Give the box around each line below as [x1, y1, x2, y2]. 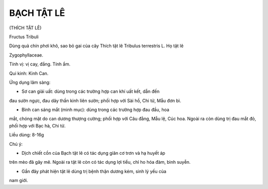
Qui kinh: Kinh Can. [9, 70, 49, 76]
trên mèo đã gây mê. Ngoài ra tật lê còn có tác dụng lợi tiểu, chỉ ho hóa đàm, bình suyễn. [9, 159, 191, 165]
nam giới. [9, 178, 28, 184]
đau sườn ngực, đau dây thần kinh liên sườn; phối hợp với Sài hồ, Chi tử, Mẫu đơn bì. [9, 97, 181, 104]
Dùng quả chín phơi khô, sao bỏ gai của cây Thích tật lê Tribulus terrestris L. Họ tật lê [9, 43, 184, 49]
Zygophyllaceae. [9, 52, 43, 58]
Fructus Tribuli [9, 34, 39, 40]
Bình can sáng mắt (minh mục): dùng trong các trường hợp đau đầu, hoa [21, 107, 170, 113]
